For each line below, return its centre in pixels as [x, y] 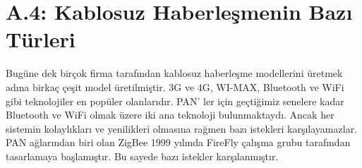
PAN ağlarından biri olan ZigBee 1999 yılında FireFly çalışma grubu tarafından [178, 142]
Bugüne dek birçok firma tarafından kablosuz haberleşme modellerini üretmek [174, 73]
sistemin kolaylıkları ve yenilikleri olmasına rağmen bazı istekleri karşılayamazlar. [182, 128]
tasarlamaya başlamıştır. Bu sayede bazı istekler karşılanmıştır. [142, 156]
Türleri [41, 39]
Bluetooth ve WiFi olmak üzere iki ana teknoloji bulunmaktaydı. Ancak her [170, 115]
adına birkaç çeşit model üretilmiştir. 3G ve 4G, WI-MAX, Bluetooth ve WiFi [175, 86]
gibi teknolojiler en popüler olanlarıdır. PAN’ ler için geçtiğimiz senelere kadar [175, 101]
